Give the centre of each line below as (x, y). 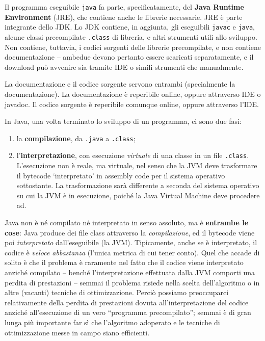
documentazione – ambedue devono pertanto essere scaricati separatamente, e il (129, 57)
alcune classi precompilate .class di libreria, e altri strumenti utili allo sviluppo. (131, 36)
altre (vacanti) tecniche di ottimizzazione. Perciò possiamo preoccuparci (117, 292)
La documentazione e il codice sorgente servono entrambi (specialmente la (120, 84)
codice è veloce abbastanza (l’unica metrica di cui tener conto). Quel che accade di (132, 252)
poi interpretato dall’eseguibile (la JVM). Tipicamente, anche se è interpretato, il (131, 242)
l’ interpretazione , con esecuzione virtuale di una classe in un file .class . (133, 155)
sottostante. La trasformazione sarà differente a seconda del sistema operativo (138, 185)
